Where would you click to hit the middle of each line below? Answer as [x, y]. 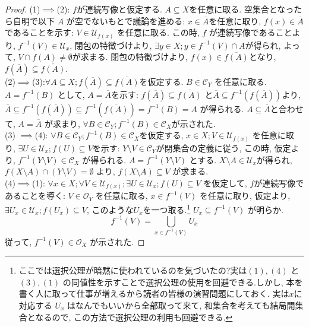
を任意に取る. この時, [158, 32]
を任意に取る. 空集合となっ [242, 9]
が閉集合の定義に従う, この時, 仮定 [223, 148]
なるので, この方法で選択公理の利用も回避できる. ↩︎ [134, 317]
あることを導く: [35, 196]
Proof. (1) [23, 9]
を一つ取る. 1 [167, 208]
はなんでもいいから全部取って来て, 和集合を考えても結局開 [181, 305]
